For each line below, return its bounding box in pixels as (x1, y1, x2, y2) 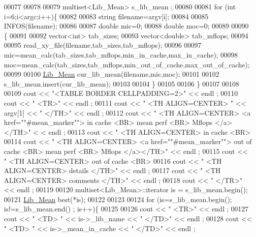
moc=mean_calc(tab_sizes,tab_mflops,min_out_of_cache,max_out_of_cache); (4, 59, 250, 69)
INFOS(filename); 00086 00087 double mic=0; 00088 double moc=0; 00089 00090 (4, 21, 249, 31)
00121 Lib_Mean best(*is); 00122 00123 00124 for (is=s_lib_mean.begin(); (4, 194, 232, 204)
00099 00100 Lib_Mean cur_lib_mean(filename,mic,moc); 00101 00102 (4, 69, 219, 79)
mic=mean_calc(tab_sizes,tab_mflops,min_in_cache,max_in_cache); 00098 (4, 49, 238, 59)
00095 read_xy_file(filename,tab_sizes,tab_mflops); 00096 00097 (4, 40, 201, 50)
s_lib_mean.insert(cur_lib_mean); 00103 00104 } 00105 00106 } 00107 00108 (4, 78, 239, 89)
